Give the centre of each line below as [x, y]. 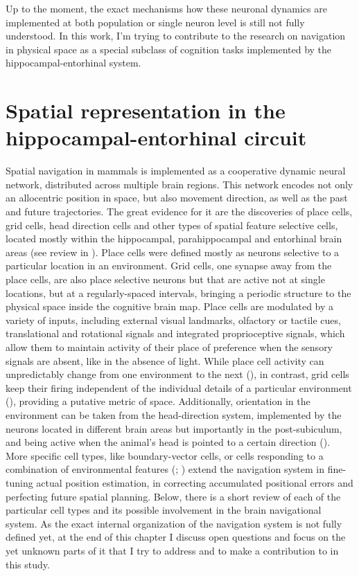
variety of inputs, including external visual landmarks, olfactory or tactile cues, [173, 319]
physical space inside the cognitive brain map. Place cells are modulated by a [170, 306]
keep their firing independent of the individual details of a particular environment [179, 387]
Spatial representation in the [146, 110]
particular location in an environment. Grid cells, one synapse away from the [169, 265]
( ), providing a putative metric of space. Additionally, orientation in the [158, 401]
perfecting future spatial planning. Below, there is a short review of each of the [173, 496]
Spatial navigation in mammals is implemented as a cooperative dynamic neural [176, 171]
